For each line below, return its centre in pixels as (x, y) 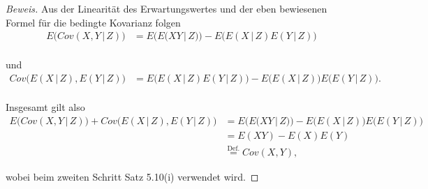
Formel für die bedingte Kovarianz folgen (93, 22)
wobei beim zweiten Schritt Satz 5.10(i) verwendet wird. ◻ (132, 176)
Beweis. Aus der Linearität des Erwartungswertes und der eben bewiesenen (167, 8)
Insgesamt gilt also (45, 106)
